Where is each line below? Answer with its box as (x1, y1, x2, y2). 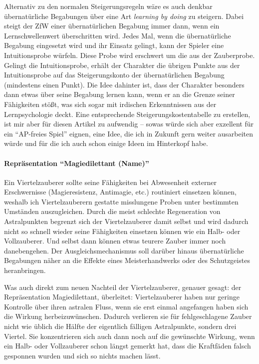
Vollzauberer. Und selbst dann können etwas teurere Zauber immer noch (4, 235, 226, 246)
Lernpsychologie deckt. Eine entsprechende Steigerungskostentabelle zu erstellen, (4, 108, 251, 119)
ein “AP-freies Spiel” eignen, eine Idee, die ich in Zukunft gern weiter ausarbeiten (4, 128, 254, 138)
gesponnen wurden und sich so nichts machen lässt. (4, 350, 161, 360)
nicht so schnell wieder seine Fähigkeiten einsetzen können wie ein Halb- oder (4, 225, 241, 236)
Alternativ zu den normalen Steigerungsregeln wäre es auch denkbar (4, 1, 213, 11)
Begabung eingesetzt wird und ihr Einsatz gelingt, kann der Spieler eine (4, 40, 224, 50)
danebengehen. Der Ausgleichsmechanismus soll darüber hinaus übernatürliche (4, 245, 244, 255)
